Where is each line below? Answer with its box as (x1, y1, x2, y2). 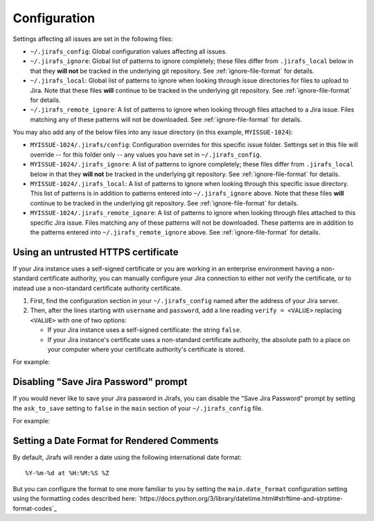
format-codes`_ (12, 504, 57, 513)
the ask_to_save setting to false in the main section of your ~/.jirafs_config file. (12, 404, 263, 412)
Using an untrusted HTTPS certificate (12, 246, 179, 258)
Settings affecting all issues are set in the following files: (12, 35, 173, 43)
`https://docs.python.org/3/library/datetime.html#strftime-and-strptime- (138, 495, 344, 503)
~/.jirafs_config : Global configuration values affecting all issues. (30, 47, 228, 55)
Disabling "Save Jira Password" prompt (12, 376, 188, 388)
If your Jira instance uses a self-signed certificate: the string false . (47, 326, 242, 334)
